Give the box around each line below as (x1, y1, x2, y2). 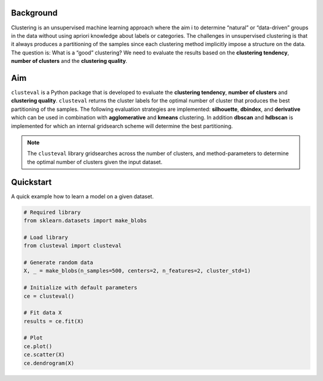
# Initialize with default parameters (23, 285, 138, 291)
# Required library (23, 208, 81, 216)
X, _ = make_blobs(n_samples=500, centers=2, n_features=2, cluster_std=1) (23, 267, 251, 274)
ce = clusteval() (23, 292, 75, 300)
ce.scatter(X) (23, 351, 65, 358)
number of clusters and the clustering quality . (11, 58, 128, 65)
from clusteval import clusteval (23, 243, 122, 249)
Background (11, 8, 58, 18)
